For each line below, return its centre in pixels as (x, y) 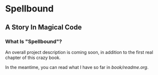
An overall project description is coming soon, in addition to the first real (79, 52)
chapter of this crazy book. (33, 57)
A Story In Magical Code (44, 27)
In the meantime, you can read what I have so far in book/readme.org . (77, 67)
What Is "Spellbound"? (34, 41)
